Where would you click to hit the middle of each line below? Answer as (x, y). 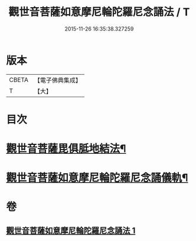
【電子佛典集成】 (58, 80)
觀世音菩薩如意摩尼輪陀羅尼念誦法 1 (71, 230)
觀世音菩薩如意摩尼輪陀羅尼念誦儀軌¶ (97, 178)
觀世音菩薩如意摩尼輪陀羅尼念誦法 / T (99, 12)
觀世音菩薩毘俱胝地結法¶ (66, 149)
